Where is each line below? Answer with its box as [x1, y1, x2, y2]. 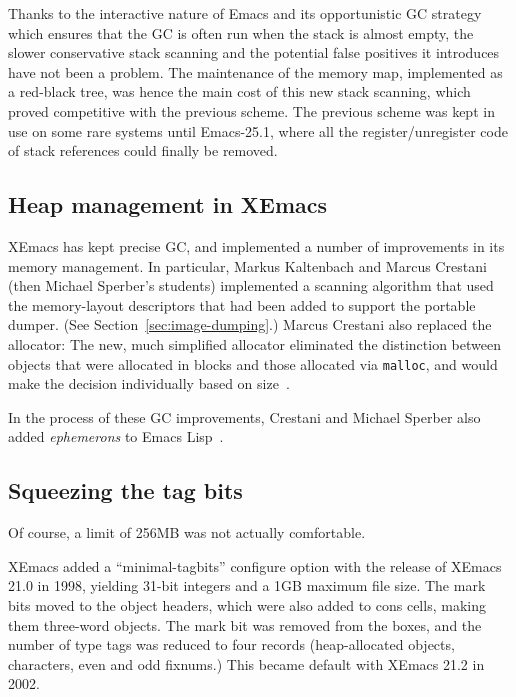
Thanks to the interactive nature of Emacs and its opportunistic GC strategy [8, 3, 482, 23]
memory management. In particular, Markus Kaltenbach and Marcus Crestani [8, 255, 487, 276]
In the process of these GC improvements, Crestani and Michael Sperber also [8, 406, 481, 427]
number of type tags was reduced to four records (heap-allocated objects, [8, 634, 455, 655]
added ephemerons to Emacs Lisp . [8, 426, 224, 447]
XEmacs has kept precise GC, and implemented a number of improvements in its [8, 235, 505, 256]
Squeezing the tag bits [8, 475, 243, 506]
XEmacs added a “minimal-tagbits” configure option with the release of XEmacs [8, 555, 502, 576]
